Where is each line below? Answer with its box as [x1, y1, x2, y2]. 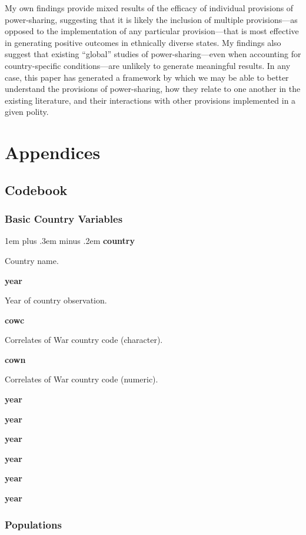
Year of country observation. [5, 294, 107, 306]
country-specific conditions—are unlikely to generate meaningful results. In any [5, 59, 291, 71]
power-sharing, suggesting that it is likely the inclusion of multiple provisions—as [5, 13, 298, 25]
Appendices [5, 140, 101, 164]
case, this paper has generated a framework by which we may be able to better [5, 71, 289, 83]
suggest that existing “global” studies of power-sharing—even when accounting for [5, 48, 301, 60]
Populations [5, 517, 62, 531]
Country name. [5, 254, 59, 266]
